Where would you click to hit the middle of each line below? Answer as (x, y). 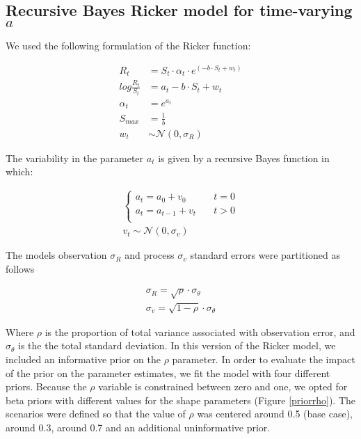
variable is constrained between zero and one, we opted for (223, 386)
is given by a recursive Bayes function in (244, 158)
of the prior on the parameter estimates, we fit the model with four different (168, 373)
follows (20, 269)
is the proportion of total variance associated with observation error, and (200, 332)
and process (150, 255)
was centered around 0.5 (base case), (275, 414)
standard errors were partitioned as (265, 255)
